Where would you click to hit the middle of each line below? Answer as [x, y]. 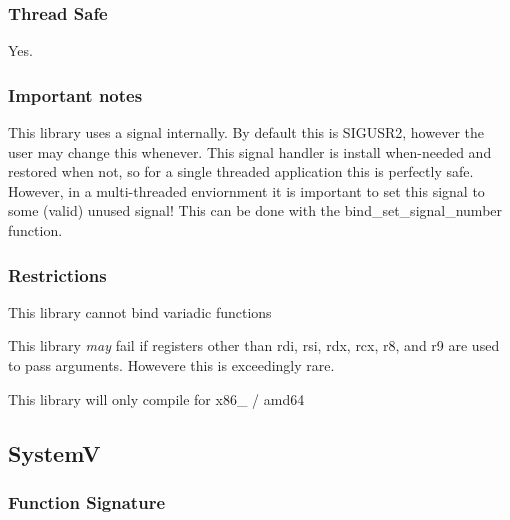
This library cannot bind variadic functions [140, 311]
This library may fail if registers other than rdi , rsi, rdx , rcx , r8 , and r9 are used [254, 345]
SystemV [54, 452]
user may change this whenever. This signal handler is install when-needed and [250, 151]
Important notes [75, 94]
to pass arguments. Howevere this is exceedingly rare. [171, 365]
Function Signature [87, 501]
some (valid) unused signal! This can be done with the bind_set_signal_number [255, 210]
